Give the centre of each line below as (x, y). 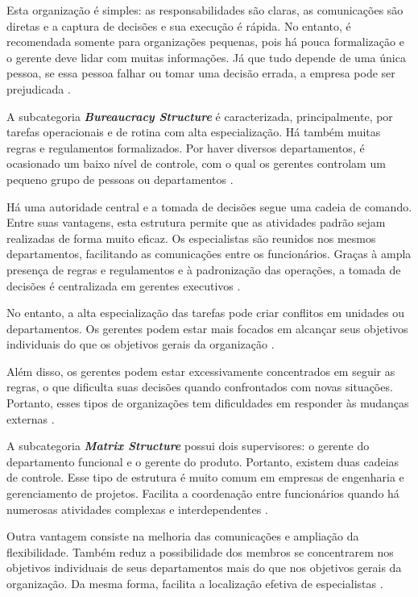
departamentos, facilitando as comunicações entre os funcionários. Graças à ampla (209, 254)
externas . (31, 418)
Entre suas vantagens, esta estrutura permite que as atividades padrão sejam (196, 222)
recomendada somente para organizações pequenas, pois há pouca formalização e (205, 42)
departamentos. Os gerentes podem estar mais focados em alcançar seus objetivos (207, 328)
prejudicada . (39, 88)
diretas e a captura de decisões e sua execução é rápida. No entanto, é (179, 25)
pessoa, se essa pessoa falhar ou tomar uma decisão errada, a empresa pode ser (201, 73)
